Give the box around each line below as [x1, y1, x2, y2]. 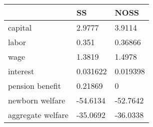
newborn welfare [8, 94, 65, 106]
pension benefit [8, 80, 61, 91]
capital [8, 22, 32, 33]
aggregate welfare [8, 109, 68, 120]
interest [8, 65, 34, 77]
